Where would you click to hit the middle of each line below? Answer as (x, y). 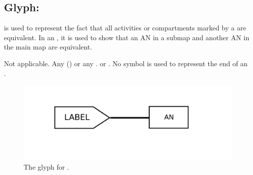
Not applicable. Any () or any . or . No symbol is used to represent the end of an (126, 63)
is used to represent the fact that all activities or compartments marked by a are (125, 28)
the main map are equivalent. (48, 47)
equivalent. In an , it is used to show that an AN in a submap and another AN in (127, 37)
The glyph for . (46, 166)
